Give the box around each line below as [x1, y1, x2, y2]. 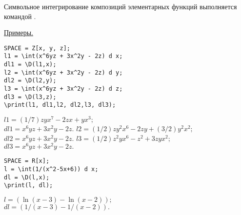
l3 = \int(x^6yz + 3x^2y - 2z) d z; [4, 85, 123, 93]
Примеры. [4, 27, 33, 38]
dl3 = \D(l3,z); [4, 93, 57, 100]
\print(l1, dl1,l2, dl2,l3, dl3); [4, 101, 116, 109]
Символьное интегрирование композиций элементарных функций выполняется [4, 1, 237, 11]
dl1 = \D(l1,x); [4, 61, 57, 68]
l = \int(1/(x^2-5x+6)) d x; [4, 166, 99, 173]
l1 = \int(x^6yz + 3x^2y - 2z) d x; [4, 53, 123, 60]
